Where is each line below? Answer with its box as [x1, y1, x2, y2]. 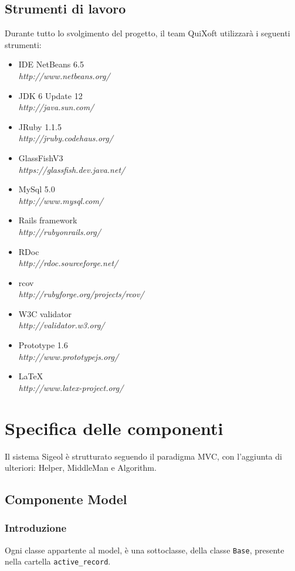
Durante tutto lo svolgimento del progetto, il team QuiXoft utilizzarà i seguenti [5, 27, 290, 39]
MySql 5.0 [18, 183, 55, 195]
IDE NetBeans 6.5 [18, 58, 84, 70]
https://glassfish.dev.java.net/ [18, 163, 126, 175]
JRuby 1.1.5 [18, 120, 62, 132]
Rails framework [18, 214, 77, 226]
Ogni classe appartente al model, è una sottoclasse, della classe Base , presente [5, 543, 284, 556]
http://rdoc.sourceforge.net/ [18, 257, 118, 269]
